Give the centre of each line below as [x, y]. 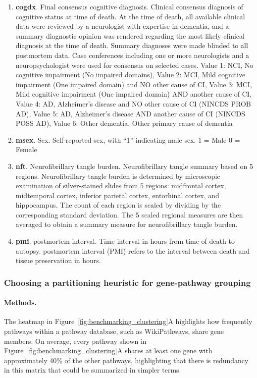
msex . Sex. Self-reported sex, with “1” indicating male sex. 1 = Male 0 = [128, 139]
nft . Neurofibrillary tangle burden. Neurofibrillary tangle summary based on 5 [134, 166]
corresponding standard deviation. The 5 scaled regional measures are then [129, 214]
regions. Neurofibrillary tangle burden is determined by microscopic [118, 176]
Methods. [21, 302]
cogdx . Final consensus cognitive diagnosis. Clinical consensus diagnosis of [129, 6]
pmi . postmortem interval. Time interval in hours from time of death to [125, 241]
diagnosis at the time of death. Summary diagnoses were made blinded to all [132, 45]
